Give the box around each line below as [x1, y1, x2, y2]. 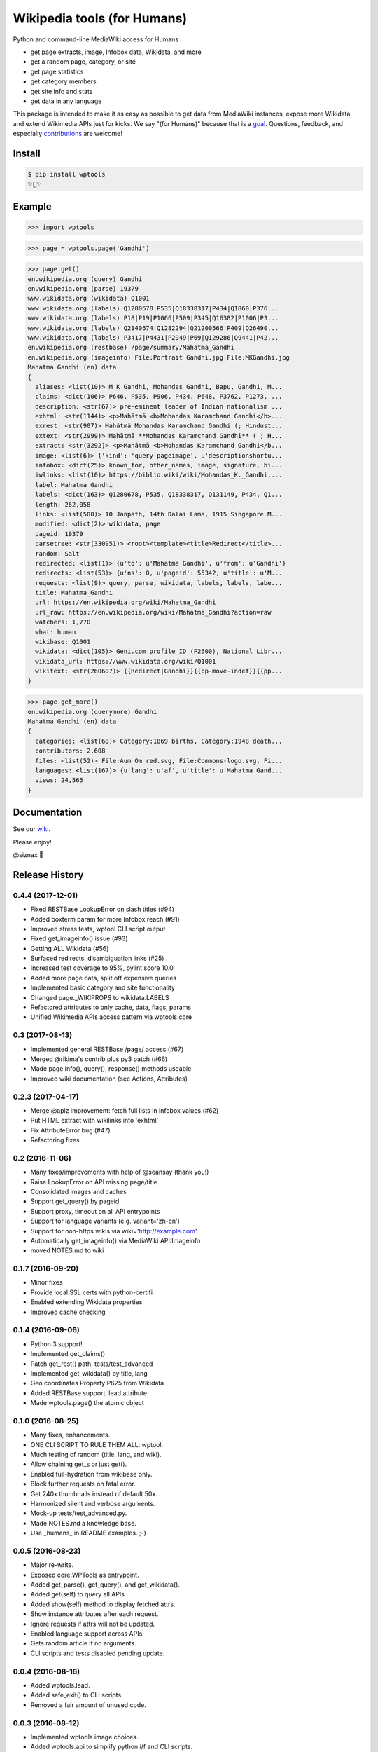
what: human [35, 628, 76, 636]
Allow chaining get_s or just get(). [30, 1460, 127, 1468]
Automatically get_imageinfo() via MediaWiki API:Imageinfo [30, 1236, 201, 1245]
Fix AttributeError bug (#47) [30, 1125, 111, 1135]
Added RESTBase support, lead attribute [30, 1388, 147, 1397]
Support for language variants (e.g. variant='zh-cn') [30, 1217, 180, 1226]
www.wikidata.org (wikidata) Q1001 [27, 294, 150, 303]
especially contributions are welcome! [13, 130, 122, 138]
